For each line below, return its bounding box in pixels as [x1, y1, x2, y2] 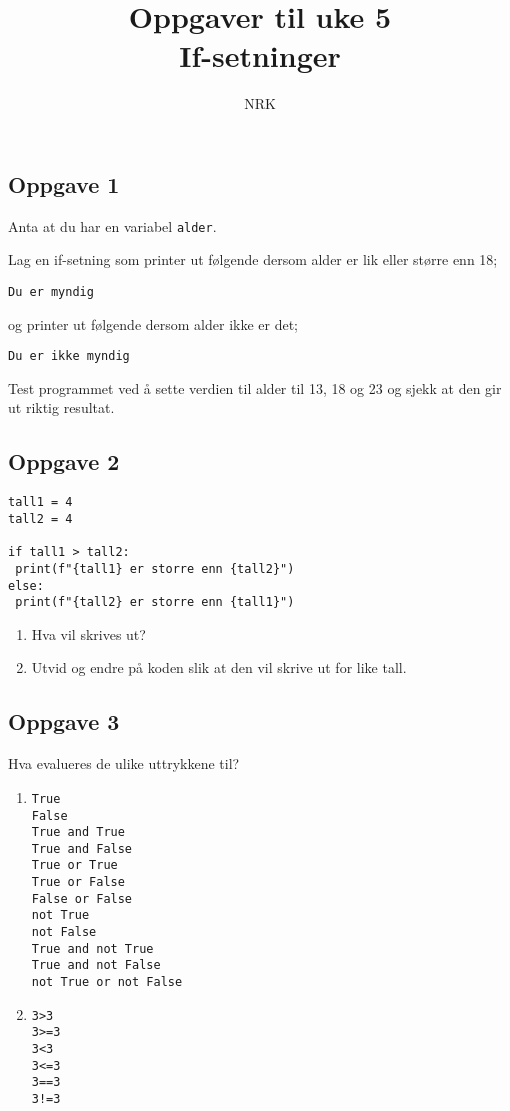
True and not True [31, 941, 154, 956]
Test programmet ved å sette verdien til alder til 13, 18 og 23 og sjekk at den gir [8, 377, 502, 398]
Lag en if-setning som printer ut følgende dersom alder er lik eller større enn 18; [8, 249, 498, 270]
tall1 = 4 [8, 495, 73, 510]
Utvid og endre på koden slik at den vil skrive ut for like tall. [31, 657, 407, 678]
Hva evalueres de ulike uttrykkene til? [8, 753, 240, 774]
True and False [31, 841, 133, 856]
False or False [31, 891, 133, 906]
